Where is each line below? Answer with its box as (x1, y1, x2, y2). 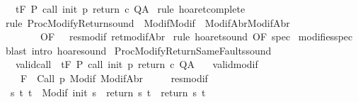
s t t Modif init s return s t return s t (10, 84, 206, 99)
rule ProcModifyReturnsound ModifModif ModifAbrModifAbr (5, 15, 290, 30)
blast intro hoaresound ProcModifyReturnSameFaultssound (5, 42, 272, 57)
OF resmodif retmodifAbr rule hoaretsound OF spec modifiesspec (40, 29, 353, 44)
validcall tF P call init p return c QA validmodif (15, 57, 258, 72)
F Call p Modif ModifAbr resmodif (20, 70, 208, 85)
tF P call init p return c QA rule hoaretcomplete (15, 1, 246, 16)
